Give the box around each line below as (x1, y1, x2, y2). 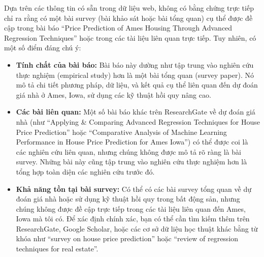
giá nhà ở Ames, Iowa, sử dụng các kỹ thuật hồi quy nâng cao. (16, 89, 211, 100)
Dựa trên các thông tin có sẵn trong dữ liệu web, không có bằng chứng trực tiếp (4, 3, 254, 13)
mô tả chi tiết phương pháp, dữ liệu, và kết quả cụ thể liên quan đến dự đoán (16, 79, 258, 90)
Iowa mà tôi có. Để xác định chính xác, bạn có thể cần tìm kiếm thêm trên (16, 213, 250, 224)
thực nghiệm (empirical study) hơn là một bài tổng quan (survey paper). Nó (16, 69, 254, 80)
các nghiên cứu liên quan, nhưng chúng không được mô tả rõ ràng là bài (16, 146, 241, 157)
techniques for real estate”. (16, 243, 98, 254)
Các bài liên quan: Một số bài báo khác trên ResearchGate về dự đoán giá (16, 106, 255, 117)
